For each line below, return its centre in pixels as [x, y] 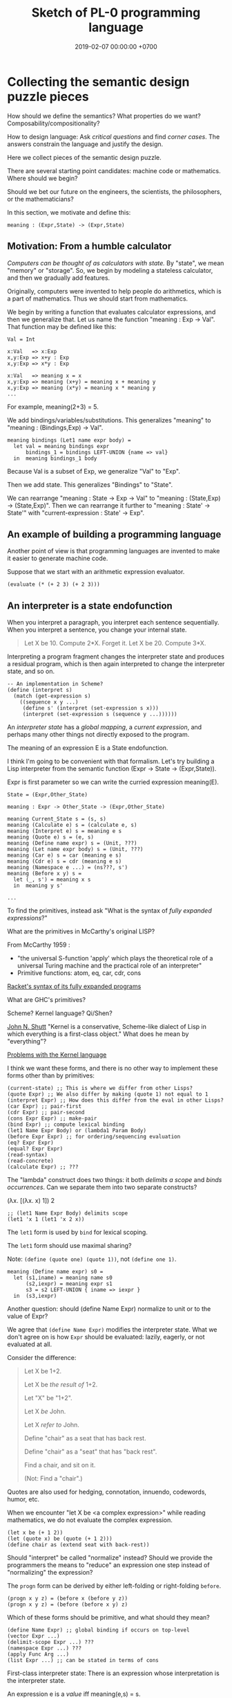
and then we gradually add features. [59, 278]
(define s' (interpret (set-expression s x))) [90, 708]
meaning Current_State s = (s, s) [57, 819]
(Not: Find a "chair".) [53, 1478]
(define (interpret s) [40, 690]
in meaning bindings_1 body [55, 458]
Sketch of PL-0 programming [116, 13]
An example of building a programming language [114, 534]
